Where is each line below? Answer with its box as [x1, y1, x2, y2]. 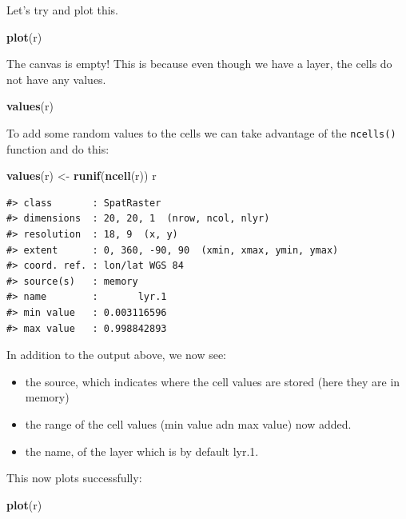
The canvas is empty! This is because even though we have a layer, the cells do [6, 55, 392, 72]
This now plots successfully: [6, 469, 142, 486]
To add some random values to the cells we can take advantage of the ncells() [6, 124, 396, 141]
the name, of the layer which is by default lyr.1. [25, 442, 259, 459]
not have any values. [6, 70, 106, 87]
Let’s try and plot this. [6, 2, 119, 18]
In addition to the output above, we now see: [6, 346, 227, 363]
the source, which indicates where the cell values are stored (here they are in [25, 373, 400, 389]
